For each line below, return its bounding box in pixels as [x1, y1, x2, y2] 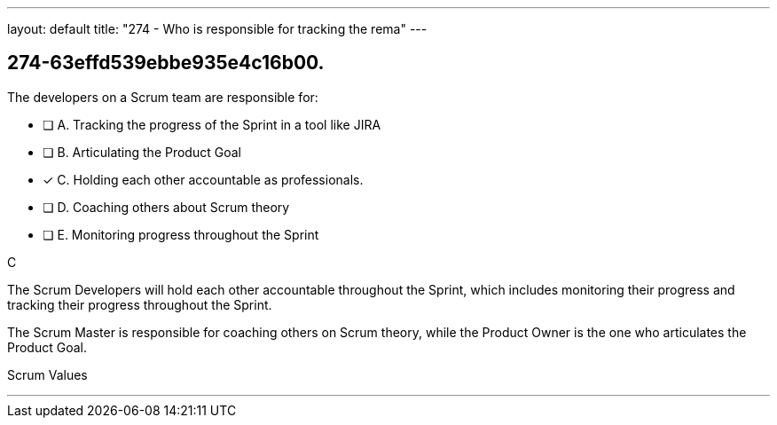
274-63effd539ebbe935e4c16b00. [7, 51, 325, 75]
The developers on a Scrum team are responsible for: [7, 89, 318, 105]
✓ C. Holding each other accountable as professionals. [43, 171, 364, 187]
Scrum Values [7, 366, 88, 382]
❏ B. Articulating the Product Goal [43, 144, 241, 160]
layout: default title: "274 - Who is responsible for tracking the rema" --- [7, 21, 428, 36]
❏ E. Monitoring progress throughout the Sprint [43, 226, 319, 242]
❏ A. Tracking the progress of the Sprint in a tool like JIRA [43, 116, 381, 132]
